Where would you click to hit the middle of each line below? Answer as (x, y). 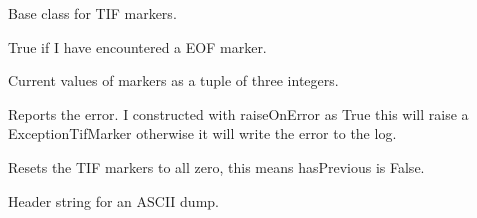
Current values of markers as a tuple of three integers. (173, 80)
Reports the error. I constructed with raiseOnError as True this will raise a (238, 113)
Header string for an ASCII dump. (113, 200)
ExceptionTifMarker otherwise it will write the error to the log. (202, 133)
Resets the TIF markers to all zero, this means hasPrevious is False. (216, 166)
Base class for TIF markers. (92, 13)
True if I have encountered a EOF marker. (137, 46)
